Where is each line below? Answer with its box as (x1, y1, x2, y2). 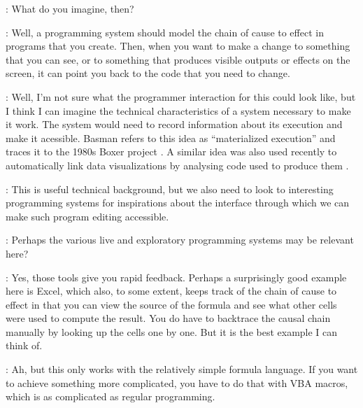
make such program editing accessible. (6, 209, 169, 223)
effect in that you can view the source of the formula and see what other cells (6, 297, 337, 311)
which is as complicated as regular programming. (6, 389, 215, 404)
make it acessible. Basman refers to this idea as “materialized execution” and (6, 130, 336, 145)
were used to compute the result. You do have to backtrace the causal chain (6, 311, 331, 325)
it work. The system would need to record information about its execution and (6, 117, 343, 132)
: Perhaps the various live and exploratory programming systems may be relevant (6, 232, 354, 247)
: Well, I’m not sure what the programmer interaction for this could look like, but (6, 89, 356, 104)
